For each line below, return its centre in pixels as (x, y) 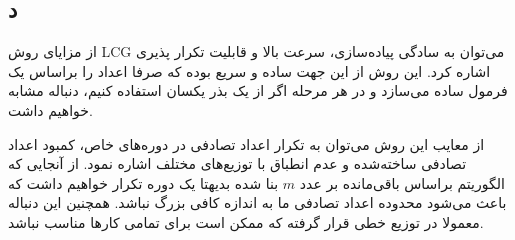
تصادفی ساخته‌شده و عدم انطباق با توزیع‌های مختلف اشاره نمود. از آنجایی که (237, 163)
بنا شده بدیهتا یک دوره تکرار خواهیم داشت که (143, 182)
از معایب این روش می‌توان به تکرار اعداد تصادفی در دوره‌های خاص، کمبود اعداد (246, 143)
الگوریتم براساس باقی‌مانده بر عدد (402, 182)
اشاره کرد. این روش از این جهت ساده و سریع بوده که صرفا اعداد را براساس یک (249, 70)
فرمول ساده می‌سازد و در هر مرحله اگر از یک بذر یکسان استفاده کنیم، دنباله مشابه (258, 90)
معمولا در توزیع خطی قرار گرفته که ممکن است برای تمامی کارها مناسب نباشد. (246, 221)
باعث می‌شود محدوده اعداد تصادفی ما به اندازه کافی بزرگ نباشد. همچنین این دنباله (257, 202)
